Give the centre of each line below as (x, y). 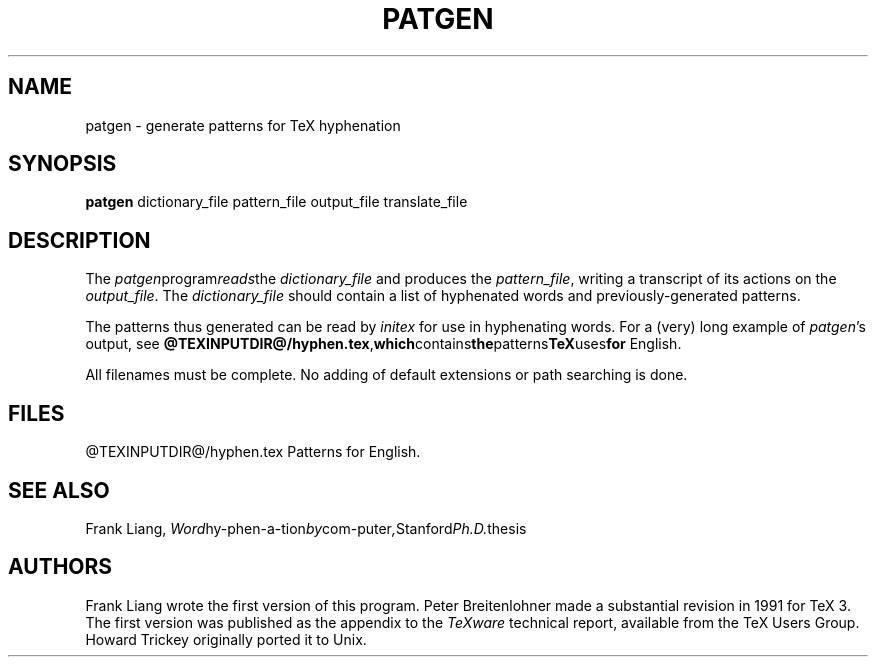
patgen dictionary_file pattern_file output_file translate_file (276, 202)
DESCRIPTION (79, 240)
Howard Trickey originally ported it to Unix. (226, 639)
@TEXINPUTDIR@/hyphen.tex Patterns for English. (253, 452)
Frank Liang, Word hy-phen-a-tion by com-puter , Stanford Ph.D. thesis (306, 528)
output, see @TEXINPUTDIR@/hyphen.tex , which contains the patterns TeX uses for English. (383, 344)
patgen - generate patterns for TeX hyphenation (243, 125)
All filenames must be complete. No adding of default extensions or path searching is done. (386, 375)
